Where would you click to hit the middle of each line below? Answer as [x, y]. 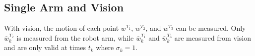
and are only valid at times [45, 47]
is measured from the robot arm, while [75, 37]
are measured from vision [213, 37]
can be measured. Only [211, 28]
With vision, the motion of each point [62, 28]
